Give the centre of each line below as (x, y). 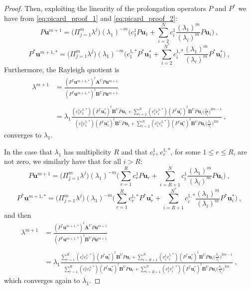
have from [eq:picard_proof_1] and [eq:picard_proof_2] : (91, 18)
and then (18, 215)
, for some (186, 151)
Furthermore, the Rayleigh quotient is (62, 69)
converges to (23, 135)
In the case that (28, 151)
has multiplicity (88, 151)
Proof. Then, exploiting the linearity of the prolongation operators (105, 8)
